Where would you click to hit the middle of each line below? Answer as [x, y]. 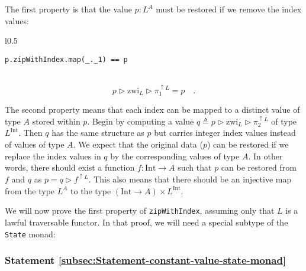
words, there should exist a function [70, 167]
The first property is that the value [68, 9]
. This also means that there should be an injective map [190, 179]
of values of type [35, 144]
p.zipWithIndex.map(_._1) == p [66, 59]
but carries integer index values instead [225, 133]
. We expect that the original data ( [138, 144]
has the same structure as [98, 133]
